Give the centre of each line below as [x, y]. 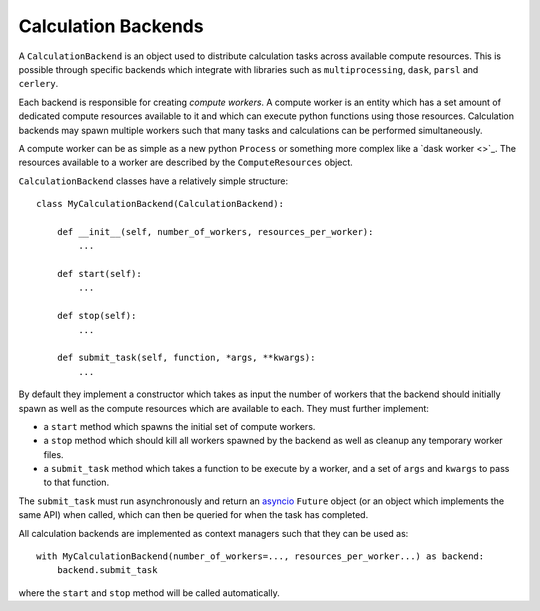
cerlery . [38, 84]
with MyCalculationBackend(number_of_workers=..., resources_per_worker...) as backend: [260, 556]
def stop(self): [96, 316]
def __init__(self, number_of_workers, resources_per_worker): [215, 231]
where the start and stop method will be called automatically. [149, 592]
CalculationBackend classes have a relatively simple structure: [153, 181]
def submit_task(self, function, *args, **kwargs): [186, 358]
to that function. [76, 482]
